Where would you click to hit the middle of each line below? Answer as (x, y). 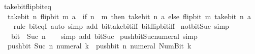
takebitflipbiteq (27, 6)
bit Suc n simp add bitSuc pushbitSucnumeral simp (104, 36)
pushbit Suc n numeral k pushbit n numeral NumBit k (99, 46)
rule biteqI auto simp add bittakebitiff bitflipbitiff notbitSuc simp (121, 26)
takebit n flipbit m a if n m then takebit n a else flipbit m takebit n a (129, 16)
